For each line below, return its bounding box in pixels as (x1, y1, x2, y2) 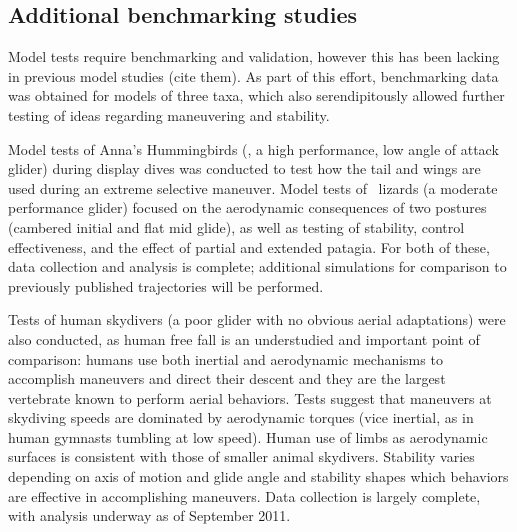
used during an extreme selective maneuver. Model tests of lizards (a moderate (8, 177, 498, 198)
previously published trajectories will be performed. (8, 275, 324, 296)
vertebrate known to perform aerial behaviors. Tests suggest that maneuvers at (8, 387, 492, 408)
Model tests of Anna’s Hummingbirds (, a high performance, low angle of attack (8, 138, 499, 159)
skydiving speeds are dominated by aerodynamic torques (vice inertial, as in (8, 407, 474, 428)
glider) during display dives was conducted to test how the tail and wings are (8, 158, 481, 179)
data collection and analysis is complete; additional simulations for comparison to (8, 256, 507, 277)
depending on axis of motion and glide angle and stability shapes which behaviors (8, 466, 509, 487)
